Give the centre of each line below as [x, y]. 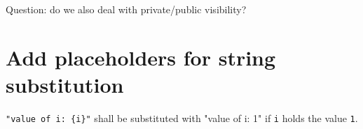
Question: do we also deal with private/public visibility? [126, 9]
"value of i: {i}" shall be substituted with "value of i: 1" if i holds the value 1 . [182, 117]
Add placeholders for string [141, 57]
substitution [65, 84]
